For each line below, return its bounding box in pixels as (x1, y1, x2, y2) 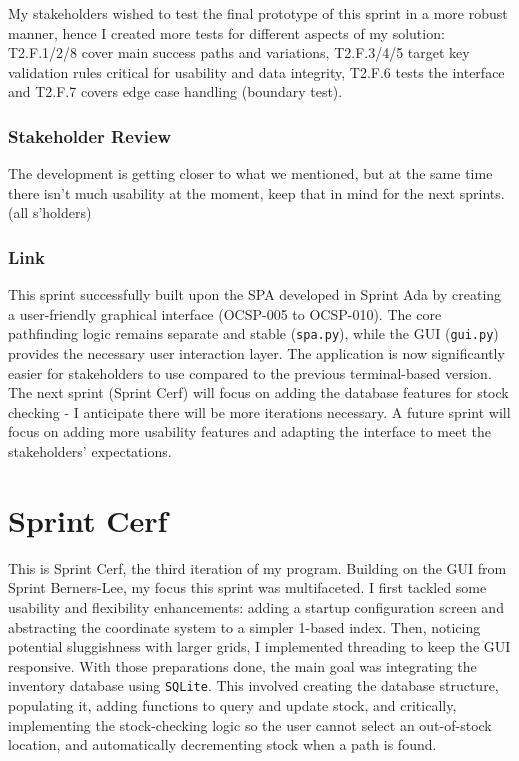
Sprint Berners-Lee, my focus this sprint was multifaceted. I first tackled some (8, 577, 487, 598)
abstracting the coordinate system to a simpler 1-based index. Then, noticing (8, 616, 481, 637)
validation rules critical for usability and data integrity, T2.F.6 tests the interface (8, 61, 505, 82)
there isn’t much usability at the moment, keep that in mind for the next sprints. (8, 182, 505, 203)
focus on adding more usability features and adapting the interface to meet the (8, 421, 491, 442)
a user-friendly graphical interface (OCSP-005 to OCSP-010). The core (8, 303, 442, 324)
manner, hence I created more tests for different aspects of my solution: (8, 22, 445, 43)
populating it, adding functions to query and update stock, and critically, (8, 694, 457, 715)
